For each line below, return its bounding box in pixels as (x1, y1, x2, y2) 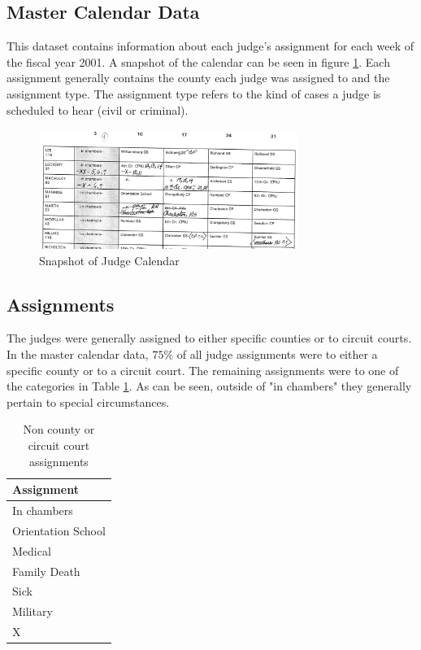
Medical (12, 542, 51, 559)
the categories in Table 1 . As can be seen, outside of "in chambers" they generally (7, 377, 412, 395)
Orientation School (12, 521, 106, 539)
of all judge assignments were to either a (176, 346, 378, 363)
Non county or (23, 421, 95, 438)
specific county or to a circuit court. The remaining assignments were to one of (7, 361, 399, 378)
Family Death (12, 562, 80, 579)
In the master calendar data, (7, 346, 149, 363)
